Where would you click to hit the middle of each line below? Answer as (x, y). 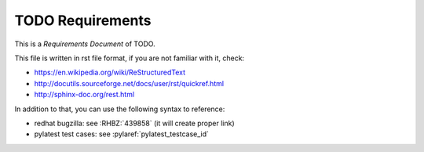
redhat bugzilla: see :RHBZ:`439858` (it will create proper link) (134, 123)
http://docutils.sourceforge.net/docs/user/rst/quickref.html (129, 83)
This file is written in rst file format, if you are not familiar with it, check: (130, 58)
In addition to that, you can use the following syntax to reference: (120, 109)
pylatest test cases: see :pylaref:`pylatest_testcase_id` (122, 134)
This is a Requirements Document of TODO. (85, 44)
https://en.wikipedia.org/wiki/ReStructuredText (110, 72)
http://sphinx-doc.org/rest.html (84, 95)
